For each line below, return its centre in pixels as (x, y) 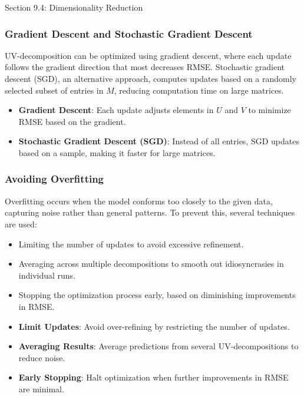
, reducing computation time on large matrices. (199, 90)
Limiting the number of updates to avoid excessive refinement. (131, 244)
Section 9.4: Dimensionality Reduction (74, 7)
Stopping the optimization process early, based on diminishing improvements (157, 295)
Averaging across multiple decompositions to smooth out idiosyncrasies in (151, 264)
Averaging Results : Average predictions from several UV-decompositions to (158, 346)
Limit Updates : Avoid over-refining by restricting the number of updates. (154, 326)
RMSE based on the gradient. (72, 121)
